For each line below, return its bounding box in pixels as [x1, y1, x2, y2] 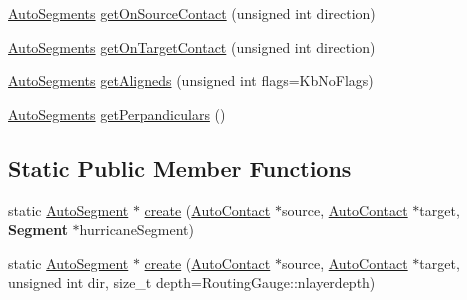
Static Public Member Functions [8, 152, 352, 183]
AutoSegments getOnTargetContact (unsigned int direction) [8, 36, 376, 57]
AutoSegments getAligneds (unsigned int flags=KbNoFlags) [8, 70, 374, 91]
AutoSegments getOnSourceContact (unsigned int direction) [8, 3, 376, 23]
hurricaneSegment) [79, 219, 195, 240]
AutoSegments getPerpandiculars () [8, 103, 226, 124]
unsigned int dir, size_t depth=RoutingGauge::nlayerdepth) [8, 272, 376, 293]
